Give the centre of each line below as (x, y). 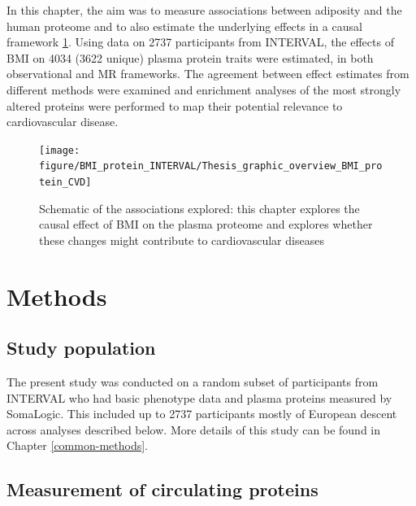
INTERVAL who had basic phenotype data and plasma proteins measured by (199, 397)
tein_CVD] (65, 183)
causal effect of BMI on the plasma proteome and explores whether (206, 224)
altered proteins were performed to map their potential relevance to (175, 105)
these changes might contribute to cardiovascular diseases (182, 240)
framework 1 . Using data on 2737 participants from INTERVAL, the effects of (200, 42)
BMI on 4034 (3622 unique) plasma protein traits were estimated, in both (190, 57)
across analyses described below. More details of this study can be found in (194, 429)
